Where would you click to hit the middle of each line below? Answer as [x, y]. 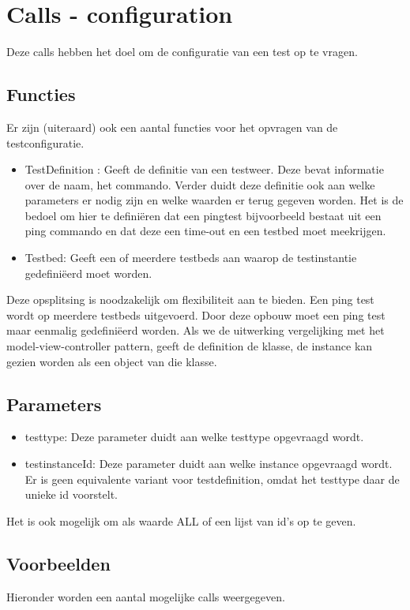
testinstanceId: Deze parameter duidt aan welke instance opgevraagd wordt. [209, 464]
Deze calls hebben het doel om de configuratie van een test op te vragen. [182, 52]
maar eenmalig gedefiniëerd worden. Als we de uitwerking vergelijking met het [196, 330]
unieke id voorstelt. [71, 494]
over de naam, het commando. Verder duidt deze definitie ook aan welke [200, 184]
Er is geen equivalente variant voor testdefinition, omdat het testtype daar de [212, 479]
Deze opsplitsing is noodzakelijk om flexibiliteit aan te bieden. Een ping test [190, 299]
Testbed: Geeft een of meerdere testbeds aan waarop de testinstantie [191, 258]
